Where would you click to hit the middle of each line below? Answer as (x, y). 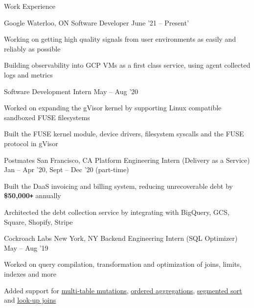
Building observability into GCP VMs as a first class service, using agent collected (127, 65)
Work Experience (30, 6)
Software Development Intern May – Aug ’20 (71, 91)
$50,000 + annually (33, 195)
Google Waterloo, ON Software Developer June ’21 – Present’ (96, 22)
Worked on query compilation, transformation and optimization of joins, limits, (123, 264)
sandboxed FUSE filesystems (47, 117)
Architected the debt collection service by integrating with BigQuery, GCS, (117, 212)
